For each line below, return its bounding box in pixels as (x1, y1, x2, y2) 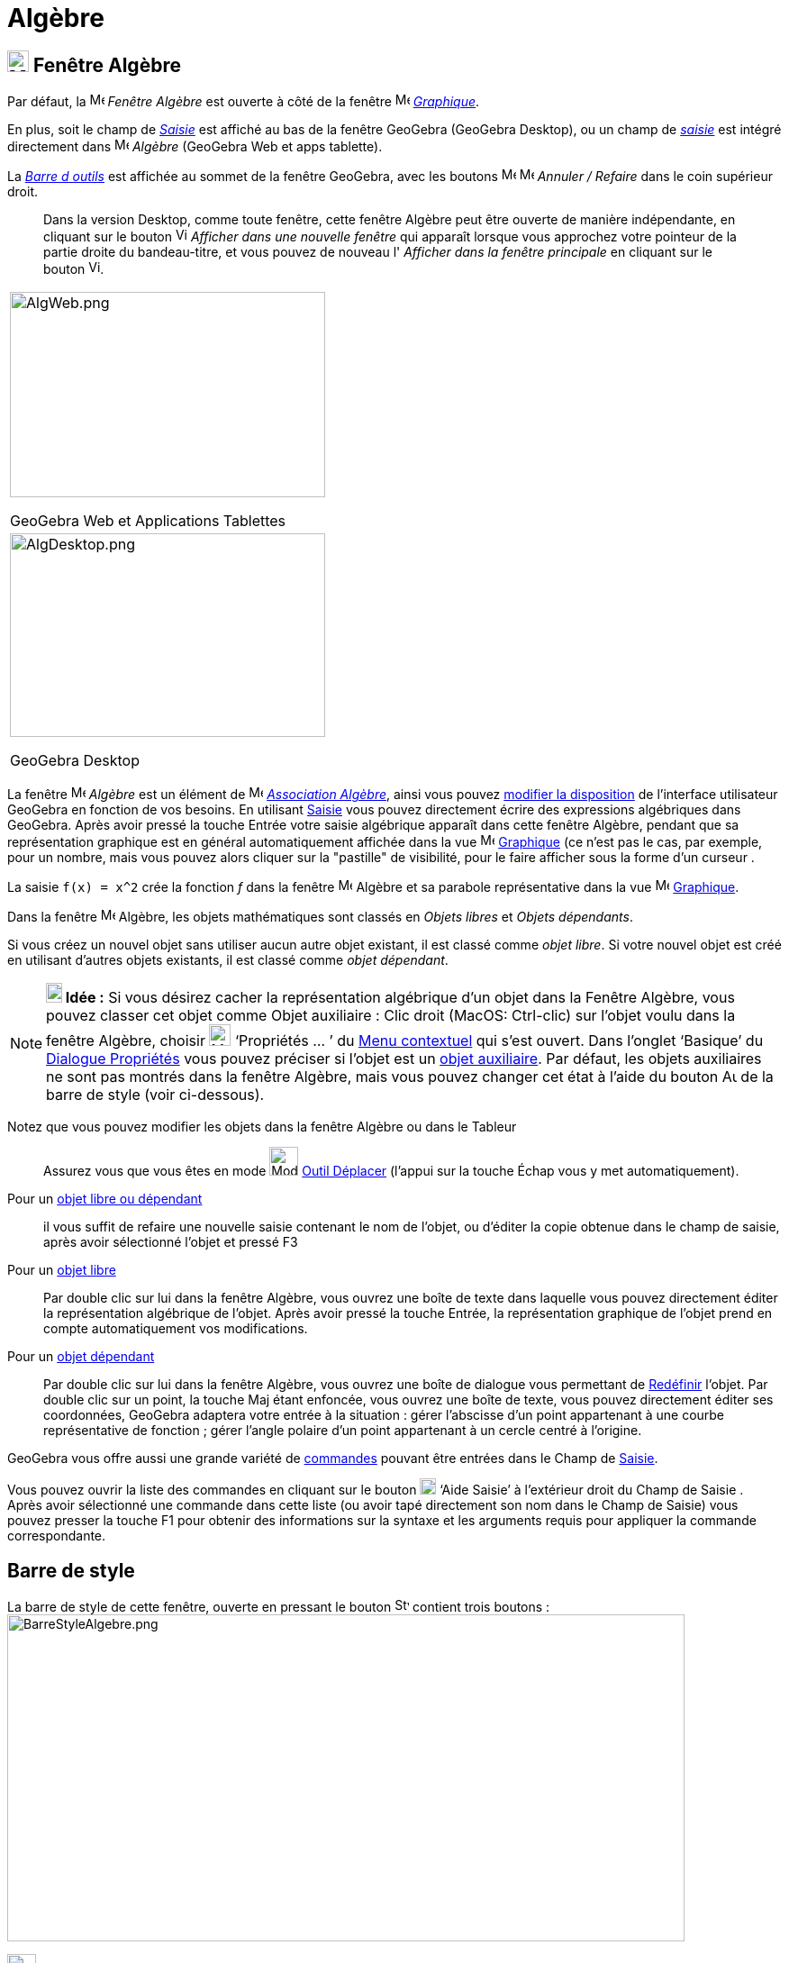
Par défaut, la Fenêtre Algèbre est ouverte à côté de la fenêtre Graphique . (7, 94, 480, 110)
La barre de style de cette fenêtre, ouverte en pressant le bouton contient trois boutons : (7, 1599, 550, 1615)
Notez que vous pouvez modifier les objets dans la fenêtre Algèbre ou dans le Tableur (7, 1119, 517, 1135)
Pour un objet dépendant (7, 1349, 155, 1365)
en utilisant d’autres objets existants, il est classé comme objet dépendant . (7, 952, 449, 968)
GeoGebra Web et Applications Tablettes (10, 512, 286, 531)
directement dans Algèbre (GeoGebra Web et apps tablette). (7, 139, 383, 155)
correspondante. (7, 1528, 106, 1544)
